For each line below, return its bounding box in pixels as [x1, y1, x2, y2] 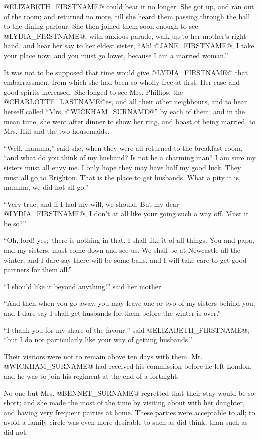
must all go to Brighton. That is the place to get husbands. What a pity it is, [4, 172, 241, 182]
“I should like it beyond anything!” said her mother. [4, 281, 163, 291]
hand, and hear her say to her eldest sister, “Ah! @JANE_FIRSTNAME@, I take [4, 40, 254, 51]
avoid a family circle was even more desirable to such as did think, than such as [4, 417, 248, 427]
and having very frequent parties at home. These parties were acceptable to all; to [4, 407, 255, 417]
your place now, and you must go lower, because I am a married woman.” [4, 50, 228, 60]
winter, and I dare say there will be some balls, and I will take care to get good [4, 254, 247, 265]
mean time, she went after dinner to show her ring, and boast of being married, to [4, 116, 256, 126]
